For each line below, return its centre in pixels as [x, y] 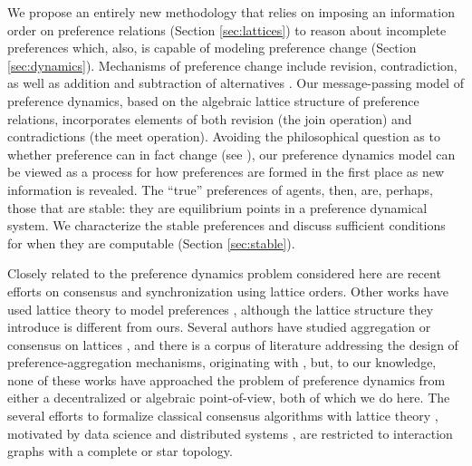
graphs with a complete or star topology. [120, 451]
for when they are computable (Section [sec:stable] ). [151, 243]
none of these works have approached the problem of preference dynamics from [226, 379]
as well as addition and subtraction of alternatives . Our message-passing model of [236, 83]
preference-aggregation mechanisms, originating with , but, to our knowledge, [222, 362]
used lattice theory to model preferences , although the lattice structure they [221, 309]
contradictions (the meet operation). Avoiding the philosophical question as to [224, 136]
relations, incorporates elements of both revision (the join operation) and [210, 118]
